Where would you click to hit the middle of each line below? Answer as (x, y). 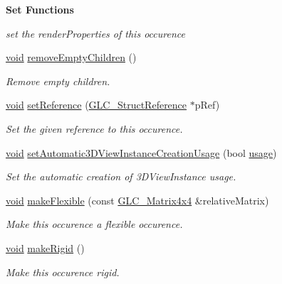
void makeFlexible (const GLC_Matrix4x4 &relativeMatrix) (137, 200)
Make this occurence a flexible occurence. (94, 224)
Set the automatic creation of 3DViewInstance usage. (121, 176)
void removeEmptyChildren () (71, 57)
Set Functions (40, 9)
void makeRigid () (45, 247)
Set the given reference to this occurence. (94, 128)
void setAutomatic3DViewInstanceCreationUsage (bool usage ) (141, 152)
